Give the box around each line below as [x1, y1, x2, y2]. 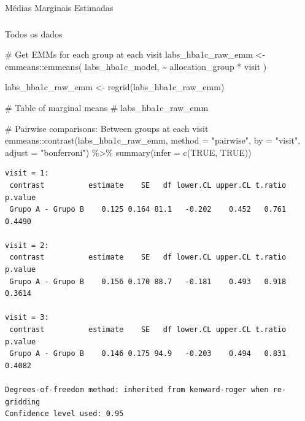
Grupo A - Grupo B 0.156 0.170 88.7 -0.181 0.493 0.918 [9, 277, 287, 286]
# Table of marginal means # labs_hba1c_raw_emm [5, 101, 209, 114]
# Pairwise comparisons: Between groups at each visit [5, 122, 209, 134]
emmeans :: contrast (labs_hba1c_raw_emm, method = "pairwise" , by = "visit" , [5, 134, 301, 147]
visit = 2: [5, 241, 49, 250]
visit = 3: [5, 313, 49, 322]
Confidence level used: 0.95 [5, 409, 124, 419]
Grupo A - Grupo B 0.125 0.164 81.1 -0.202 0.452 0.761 [9, 205, 287, 214]
